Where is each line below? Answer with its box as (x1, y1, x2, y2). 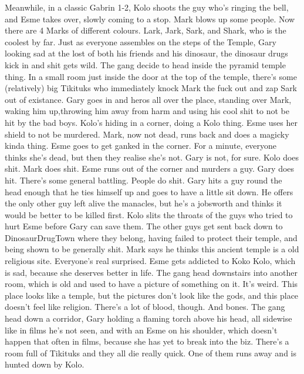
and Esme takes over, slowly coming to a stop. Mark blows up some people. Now (5, 12, 295, 25)
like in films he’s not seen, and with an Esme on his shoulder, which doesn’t (5, 323, 278, 336)
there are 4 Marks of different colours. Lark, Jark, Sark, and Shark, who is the (5, 24, 286, 36)
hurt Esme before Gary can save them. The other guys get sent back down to (5, 220, 283, 232)
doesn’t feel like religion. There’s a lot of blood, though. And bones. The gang (5, 300, 285, 313)
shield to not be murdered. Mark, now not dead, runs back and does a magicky (5, 128, 289, 140)
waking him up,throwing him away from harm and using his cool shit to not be (5, 105, 289, 117)
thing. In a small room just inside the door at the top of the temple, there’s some (5, 70, 297, 82)
